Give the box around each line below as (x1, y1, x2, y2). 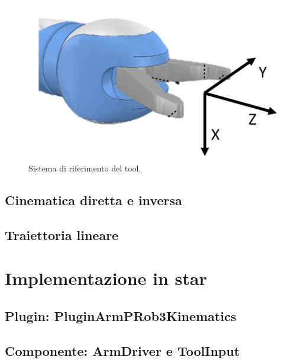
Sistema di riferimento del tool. (28, 161, 141, 174)
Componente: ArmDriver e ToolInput (5, 341, 240, 359)
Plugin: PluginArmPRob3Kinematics (5, 306, 237, 325)
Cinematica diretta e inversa (5, 190, 182, 209)
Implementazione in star (5, 266, 207, 290)
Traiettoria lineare (5, 225, 119, 244)
